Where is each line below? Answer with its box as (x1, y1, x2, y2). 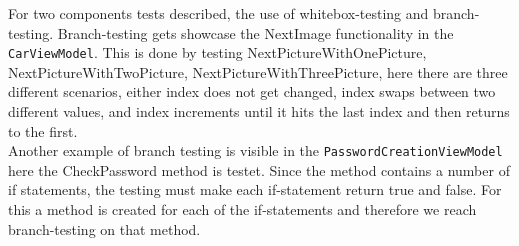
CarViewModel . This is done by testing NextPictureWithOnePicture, (8, 42, 427, 63)
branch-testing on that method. (8, 218, 201, 239)
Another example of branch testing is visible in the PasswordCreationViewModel (8, 140, 503, 161)
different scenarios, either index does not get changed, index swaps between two (8, 81, 496, 102)
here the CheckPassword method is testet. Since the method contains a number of (8, 159, 510, 180)
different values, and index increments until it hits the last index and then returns (8, 101, 510, 122)
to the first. (8, 120, 78, 141)
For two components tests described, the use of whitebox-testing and (8, 3, 429, 23)
